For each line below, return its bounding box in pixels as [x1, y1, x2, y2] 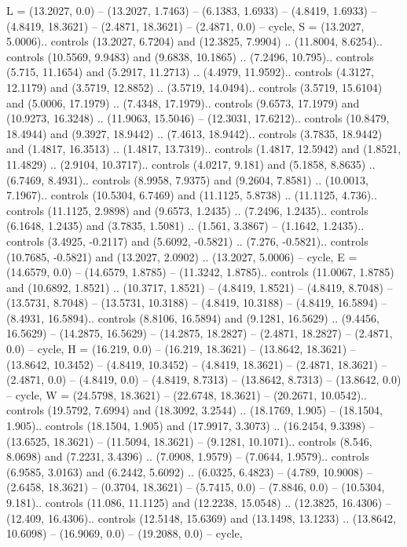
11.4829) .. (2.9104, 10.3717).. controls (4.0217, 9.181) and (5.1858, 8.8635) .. [6, 155, 376, 172]
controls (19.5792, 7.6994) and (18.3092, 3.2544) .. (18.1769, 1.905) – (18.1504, [6, 402, 383, 418]
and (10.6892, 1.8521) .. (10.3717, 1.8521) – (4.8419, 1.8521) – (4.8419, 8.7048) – [6, 279, 393, 295]
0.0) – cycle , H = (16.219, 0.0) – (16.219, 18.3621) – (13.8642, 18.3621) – [6, 341, 356, 357]
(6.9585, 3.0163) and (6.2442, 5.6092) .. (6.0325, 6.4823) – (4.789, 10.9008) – [6, 463, 372, 480]
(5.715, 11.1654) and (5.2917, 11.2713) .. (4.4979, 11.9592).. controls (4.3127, [6, 64, 374, 80]
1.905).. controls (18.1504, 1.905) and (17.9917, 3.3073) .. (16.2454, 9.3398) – [6, 418, 375, 434]
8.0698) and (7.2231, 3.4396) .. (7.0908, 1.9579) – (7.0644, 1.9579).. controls [6, 448, 369, 465]
